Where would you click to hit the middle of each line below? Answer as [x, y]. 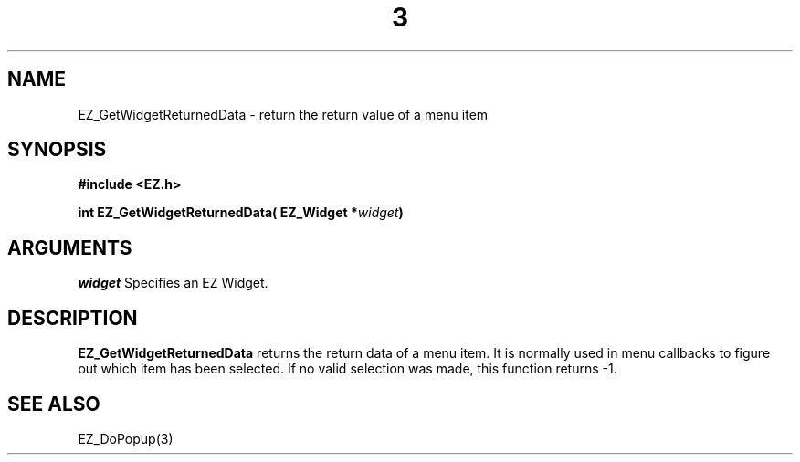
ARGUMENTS [70, 247]
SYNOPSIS [57, 150]
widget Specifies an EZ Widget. [173, 283]
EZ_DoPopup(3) [126, 438]
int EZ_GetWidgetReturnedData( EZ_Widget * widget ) [241, 213]
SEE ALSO [54, 404]
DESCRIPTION [73, 318]
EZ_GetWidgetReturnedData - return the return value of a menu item [283, 114]
